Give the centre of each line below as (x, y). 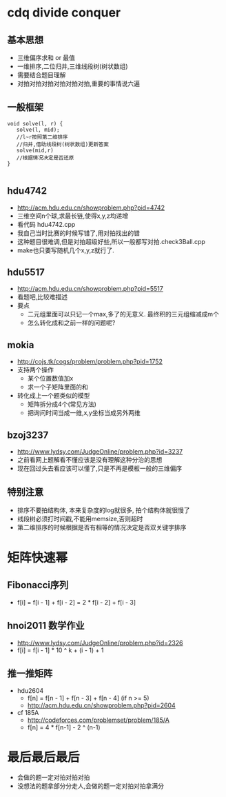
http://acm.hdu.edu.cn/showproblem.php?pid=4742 (91, 208)
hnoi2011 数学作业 (46, 626)
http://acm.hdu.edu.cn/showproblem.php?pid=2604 (101, 705)
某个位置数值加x (50, 379)
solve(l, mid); (38, 130)
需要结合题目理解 (41, 75)
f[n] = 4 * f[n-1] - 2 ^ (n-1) (64, 727)
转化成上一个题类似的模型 (53, 396)
